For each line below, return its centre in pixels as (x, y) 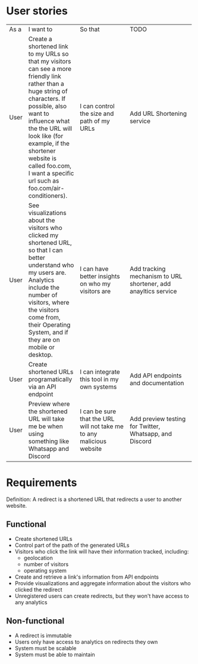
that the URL (97, 419)
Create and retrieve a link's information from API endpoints (87, 577)
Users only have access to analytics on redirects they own (86, 642)
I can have (94, 269)
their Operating (49, 325)
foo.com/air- (46, 188)
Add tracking (148, 269)
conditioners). (48, 195)
